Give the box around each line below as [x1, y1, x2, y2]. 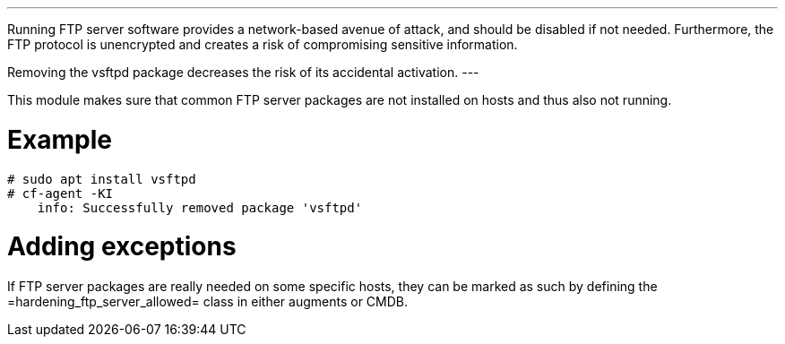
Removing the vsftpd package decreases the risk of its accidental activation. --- [7, 64, 479, 80]
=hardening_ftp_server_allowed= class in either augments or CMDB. [7, 294, 409, 309]
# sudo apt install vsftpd [7, 171, 196, 186]
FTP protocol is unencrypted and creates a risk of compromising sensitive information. [7, 37, 518, 52]
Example [7, 124, 112, 155]
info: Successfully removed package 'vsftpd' [37, 200, 363, 215]
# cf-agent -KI [7, 185, 114, 201]
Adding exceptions [7, 231, 237, 262]
